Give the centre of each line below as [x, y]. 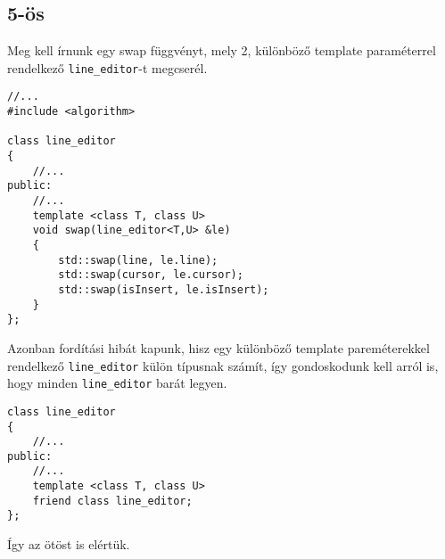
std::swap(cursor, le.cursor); [151, 275]
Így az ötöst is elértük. [69, 544]
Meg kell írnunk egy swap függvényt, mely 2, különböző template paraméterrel [222, 50]
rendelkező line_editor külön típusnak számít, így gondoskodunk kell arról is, [223, 365]
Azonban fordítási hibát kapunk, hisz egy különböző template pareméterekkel [218, 347]
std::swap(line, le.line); [138, 260]
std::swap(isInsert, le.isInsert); [164, 289]
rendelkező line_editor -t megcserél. [107, 67]
